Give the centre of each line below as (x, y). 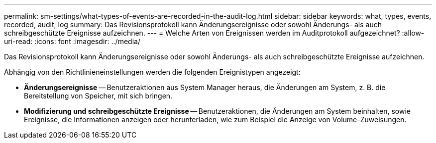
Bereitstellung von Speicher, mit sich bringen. (98, 96)
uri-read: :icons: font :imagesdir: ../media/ (72, 41)
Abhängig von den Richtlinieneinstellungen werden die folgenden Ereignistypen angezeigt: (152, 72)
